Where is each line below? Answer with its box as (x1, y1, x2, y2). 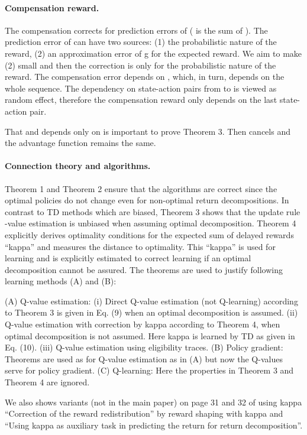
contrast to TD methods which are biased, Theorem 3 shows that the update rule (5, 205, 300, 218)
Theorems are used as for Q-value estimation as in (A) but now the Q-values (5, 352, 283, 365)
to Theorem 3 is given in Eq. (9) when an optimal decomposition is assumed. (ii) (5, 306, 298, 319)
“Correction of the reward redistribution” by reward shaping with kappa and (5, 407, 283, 420)
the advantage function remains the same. (5, 137, 156, 149)
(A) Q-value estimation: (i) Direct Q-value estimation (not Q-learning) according (5, 294, 298, 307)
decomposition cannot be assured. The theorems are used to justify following (5, 263, 283, 275)
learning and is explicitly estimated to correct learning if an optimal (5, 252, 251, 264)
